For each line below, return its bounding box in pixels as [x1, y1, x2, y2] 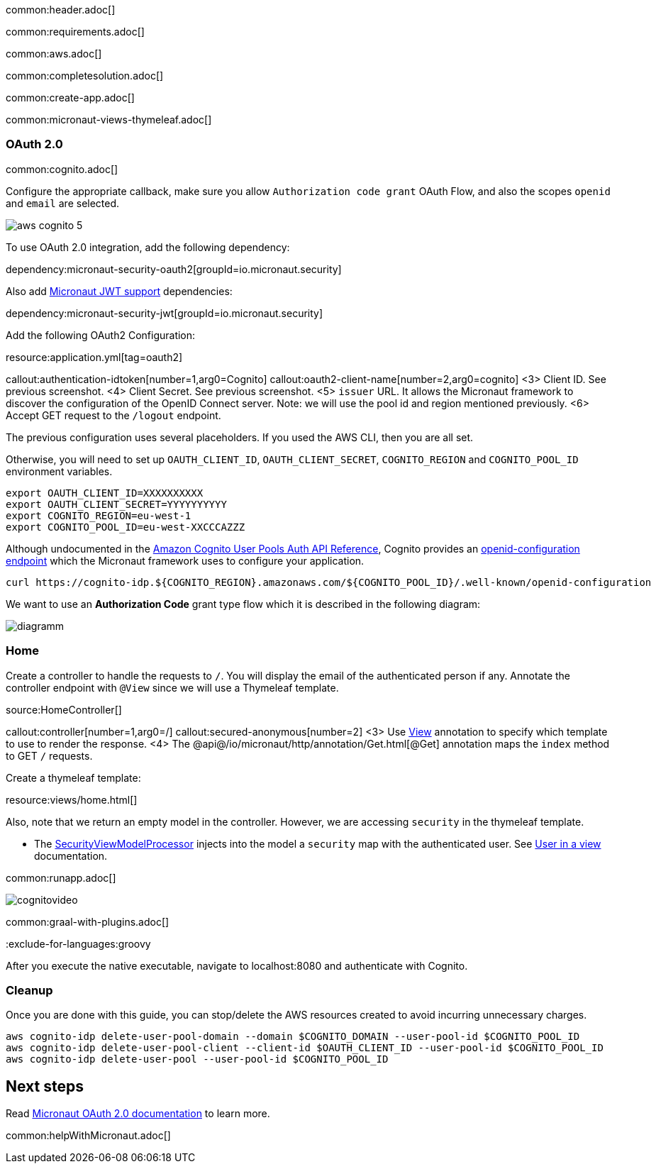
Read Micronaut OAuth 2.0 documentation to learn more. [6, 1107, 270, 1120]
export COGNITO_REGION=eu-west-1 [6, 509, 191, 521]
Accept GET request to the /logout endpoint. [6, 409, 221, 421]
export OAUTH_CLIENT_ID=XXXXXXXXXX [6, 487, 204, 499]
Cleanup [6, 982, 53, 997]
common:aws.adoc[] [6, 48, 102, 60]
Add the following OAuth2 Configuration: [6, 328, 196, 341]
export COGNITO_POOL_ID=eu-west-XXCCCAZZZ [6, 521, 245, 533]
